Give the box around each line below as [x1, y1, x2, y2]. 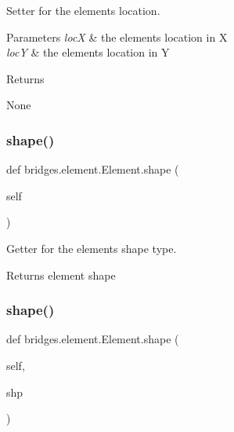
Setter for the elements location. [6, 2, 160, 18]
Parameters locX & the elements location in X [6, 28, 228, 45]
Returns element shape [6, 266, 116, 283]
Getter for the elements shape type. [6, 240, 177, 256]
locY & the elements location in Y [6, 44, 170, 60]
